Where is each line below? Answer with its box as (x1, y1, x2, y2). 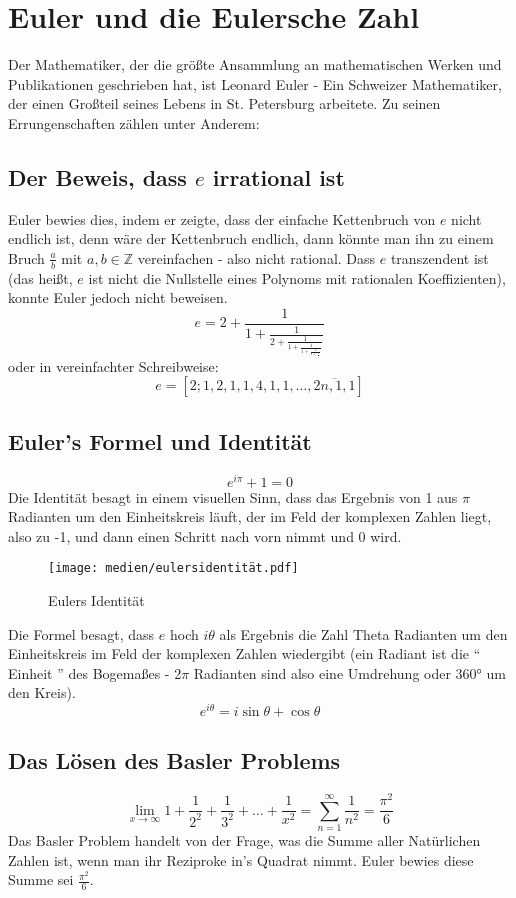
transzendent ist (390, 247, 489, 268)
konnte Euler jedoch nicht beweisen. (8, 287, 228, 308)
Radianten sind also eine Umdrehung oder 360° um (193, 662, 506, 683)
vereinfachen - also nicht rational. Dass (137, 247, 376, 268)
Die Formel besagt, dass (8, 623, 155, 644)
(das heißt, (8, 267, 73, 288)
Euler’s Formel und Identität (8, 425, 312, 456)
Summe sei (8, 869, 74, 890)
